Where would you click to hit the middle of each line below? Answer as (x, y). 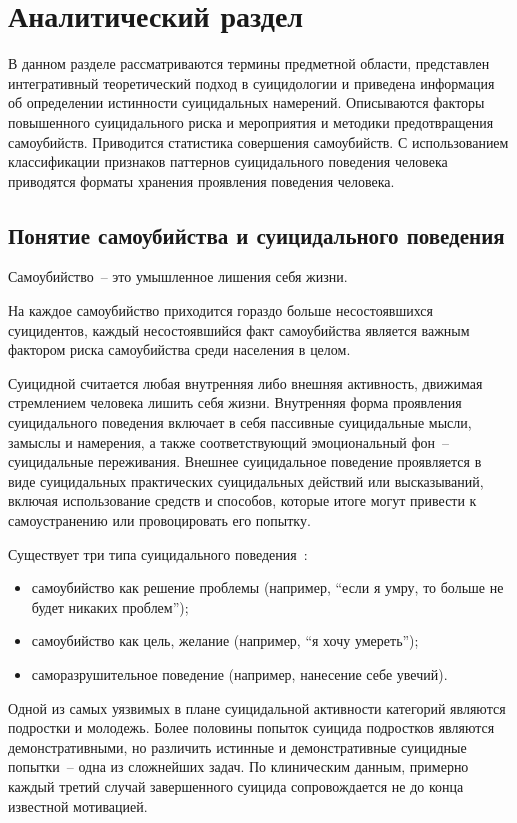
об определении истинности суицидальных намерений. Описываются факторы (246, 102)
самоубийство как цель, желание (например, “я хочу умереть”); (225, 640)
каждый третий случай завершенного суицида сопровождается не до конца (236, 785)
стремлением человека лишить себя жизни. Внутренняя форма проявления (235, 402)
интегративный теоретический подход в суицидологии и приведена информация (251, 82)
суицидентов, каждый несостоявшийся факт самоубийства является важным (239, 329)
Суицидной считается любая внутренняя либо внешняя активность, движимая (245, 382)
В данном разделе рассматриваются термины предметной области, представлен (249, 63)
